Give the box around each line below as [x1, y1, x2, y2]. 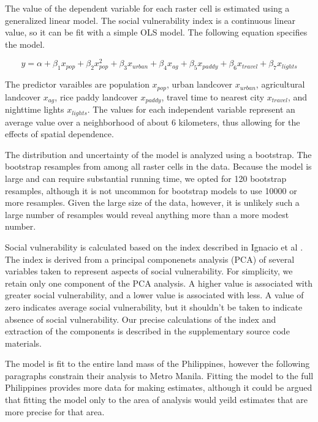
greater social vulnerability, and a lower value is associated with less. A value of [5, 288, 304, 301]
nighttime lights [5, 103, 64, 116]
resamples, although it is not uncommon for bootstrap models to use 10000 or [5, 184, 297, 197]
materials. [5, 336, 42, 349]
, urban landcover [167, 78, 233, 91]
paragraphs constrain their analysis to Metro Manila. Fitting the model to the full [5, 369, 314, 382]
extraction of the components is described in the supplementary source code [5, 325, 290, 337]
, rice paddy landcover [55, 90, 138, 103]
